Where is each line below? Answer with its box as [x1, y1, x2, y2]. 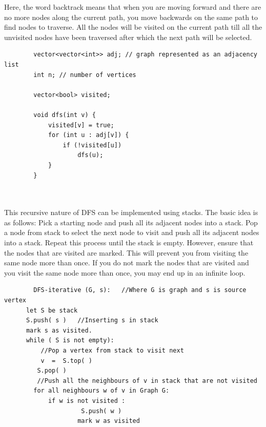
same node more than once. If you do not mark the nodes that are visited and [4, 257, 249, 268]
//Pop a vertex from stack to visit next [40, 347, 184, 354]
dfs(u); [77, 151, 104, 159]
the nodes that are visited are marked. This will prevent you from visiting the [4, 247, 249, 258]
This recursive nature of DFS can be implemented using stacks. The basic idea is [4, 207, 258, 218]
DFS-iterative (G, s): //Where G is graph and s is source [33, 286, 247, 294]
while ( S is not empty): [26, 337, 114, 344]
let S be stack [26, 306, 78, 314]
